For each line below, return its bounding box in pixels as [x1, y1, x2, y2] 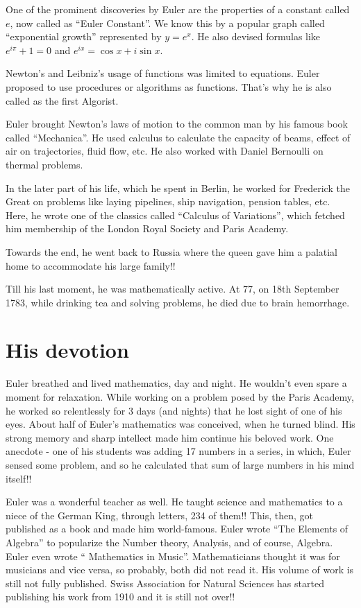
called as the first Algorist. [6, 93, 119, 107]
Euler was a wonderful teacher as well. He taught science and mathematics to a [6, 494, 343, 509]
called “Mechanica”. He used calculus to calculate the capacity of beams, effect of [6, 130, 351, 144]
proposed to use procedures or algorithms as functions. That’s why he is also [6, 79, 332, 94]
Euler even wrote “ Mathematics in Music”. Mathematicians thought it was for [6, 548, 340, 563]
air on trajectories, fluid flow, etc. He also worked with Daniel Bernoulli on [6, 144, 324, 158]
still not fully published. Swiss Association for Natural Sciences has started [6, 575, 324, 590]
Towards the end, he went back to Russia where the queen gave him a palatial [6, 244, 338, 259]
